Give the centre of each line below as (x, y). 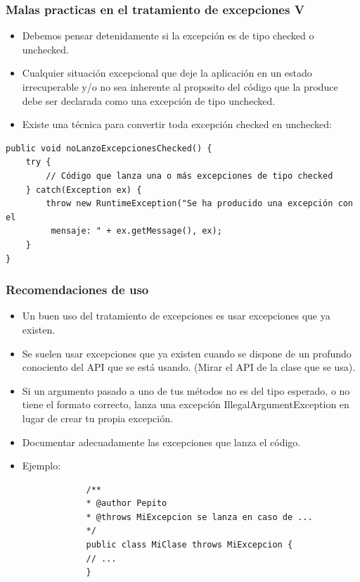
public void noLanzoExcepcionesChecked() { (109, 148)
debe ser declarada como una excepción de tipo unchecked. (149, 100)
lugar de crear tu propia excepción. (97, 418)
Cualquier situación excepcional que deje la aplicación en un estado (167, 73)
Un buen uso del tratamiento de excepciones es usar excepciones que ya (176, 316)
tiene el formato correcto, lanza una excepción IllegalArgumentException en (186, 404)
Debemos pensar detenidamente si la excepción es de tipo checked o (168, 36)
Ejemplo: (41, 466)
